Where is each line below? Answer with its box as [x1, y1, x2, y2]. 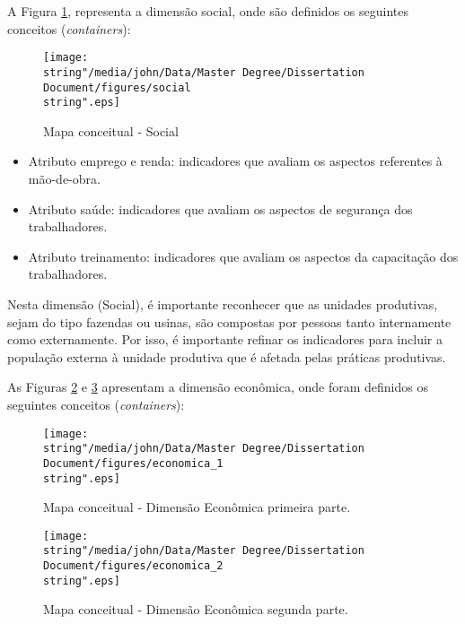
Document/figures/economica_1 [43, 456, 224, 470]
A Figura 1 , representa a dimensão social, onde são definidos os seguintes [7, 2, 408, 20]
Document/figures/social [43, 81, 191, 94]
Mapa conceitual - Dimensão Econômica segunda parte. [43, 600, 348, 619]
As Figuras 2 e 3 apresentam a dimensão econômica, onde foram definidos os [7, 377, 428, 396]
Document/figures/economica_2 [43, 559, 224, 573]
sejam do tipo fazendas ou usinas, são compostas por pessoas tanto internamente [7, 312, 452, 331]
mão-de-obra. [28, 169, 101, 187]
